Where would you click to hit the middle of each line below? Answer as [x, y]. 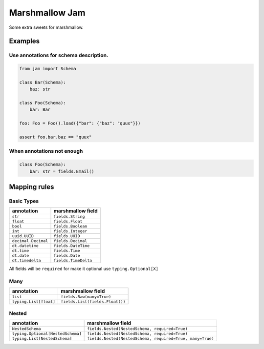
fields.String [69, 216]
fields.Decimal [70, 241]
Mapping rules [32, 187]
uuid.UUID [23, 236]
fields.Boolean [70, 226]
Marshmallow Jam [47, 13]
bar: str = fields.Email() [62, 171]
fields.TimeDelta [73, 260]
